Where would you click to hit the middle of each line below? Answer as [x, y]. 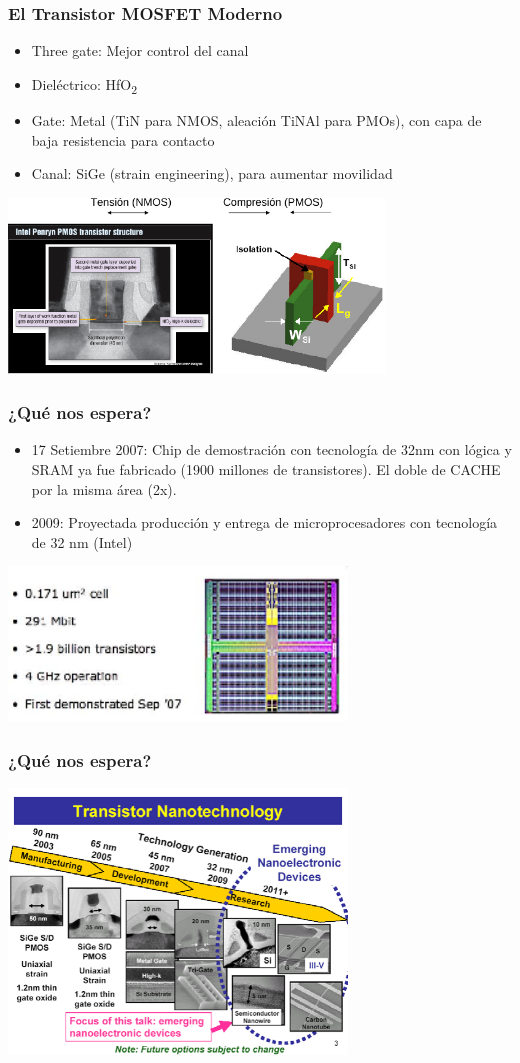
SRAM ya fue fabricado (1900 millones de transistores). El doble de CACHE [266, 468]
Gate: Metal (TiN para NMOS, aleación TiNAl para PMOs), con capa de [256, 119]
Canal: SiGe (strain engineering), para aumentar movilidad [212, 173]
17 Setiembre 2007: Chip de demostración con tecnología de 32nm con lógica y [271, 449]
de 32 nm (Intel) [82, 541]
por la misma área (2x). [104, 488]
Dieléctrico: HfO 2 [84, 85]
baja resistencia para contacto [123, 139]
